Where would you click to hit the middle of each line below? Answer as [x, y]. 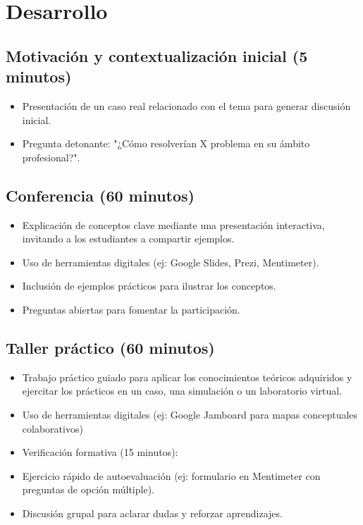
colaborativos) [53, 428]
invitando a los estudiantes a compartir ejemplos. [128, 239]
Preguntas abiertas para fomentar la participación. [131, 309]
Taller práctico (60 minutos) [110, 347]
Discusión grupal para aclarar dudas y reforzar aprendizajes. [152, 513]
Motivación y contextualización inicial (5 [157, 55]
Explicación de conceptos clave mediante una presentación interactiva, [173, 224]
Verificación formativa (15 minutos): [100, 452]
